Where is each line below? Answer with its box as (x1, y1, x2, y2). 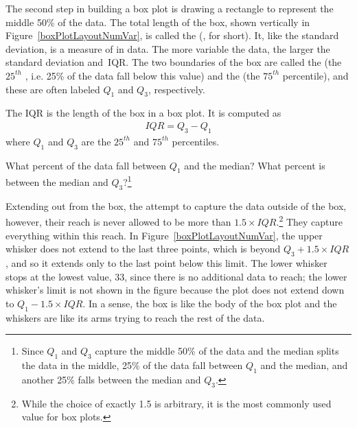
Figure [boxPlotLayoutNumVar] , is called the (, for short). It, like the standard (5, 28, 339, 43)
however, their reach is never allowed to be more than (5, 215, 231, 229)
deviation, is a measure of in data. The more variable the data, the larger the (5, 41, 330, 56)
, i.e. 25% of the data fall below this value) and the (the (25, 68, 260, 82)
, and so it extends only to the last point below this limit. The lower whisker (5, 256, 327, 270)
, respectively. (148, 82, 205, 96)
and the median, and (260, 358, 348, 372)
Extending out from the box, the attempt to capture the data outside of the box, (5, 198, 347, 213)
